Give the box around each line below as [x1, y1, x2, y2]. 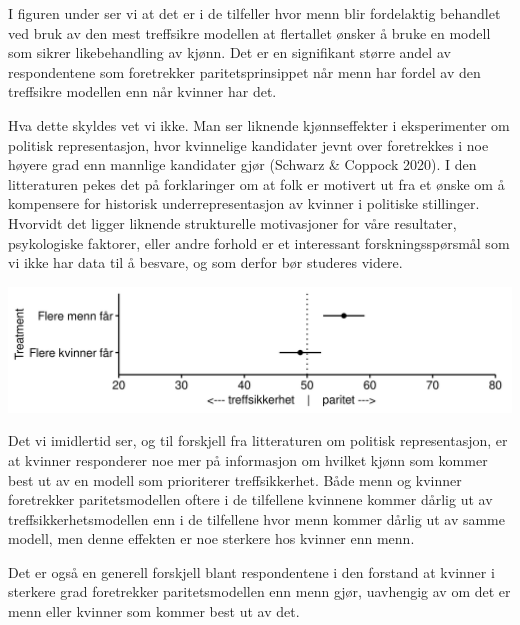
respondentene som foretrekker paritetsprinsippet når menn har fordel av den [8, 61, 481, 82]
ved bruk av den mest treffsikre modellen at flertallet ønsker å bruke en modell [8, 22, 491, 43]
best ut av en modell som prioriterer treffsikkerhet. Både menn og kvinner [8, 469, 462, 490]
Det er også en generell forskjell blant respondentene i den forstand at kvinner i [8, 561, 495, 582]
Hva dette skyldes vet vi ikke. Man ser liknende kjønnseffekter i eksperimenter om [8, 114, 510, 135]
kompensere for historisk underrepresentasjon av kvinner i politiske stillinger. [8, 193, 480, 214]
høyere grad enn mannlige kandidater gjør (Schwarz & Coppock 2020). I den [8, 154, 477, 175]
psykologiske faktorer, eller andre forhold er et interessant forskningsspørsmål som [8, 232, 510, 253]
